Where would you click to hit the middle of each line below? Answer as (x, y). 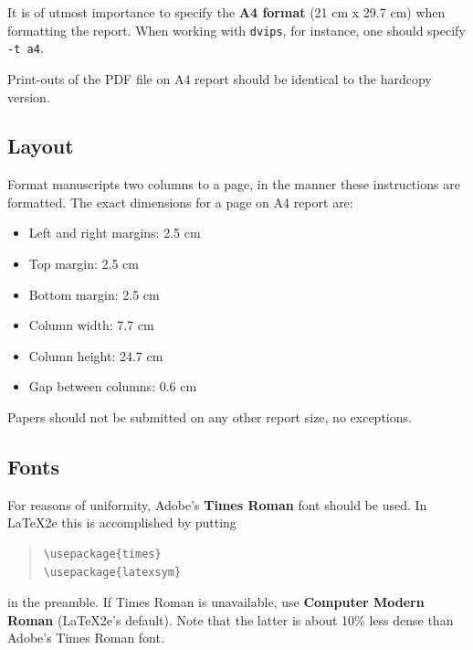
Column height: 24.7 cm (96, 355)
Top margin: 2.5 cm (84, 264)
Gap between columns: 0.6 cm (113, 386)
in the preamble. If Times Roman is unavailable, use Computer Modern (216, 602)
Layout (41, 146)
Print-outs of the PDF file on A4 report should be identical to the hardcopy (220, 78)
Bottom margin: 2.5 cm (94, 294)
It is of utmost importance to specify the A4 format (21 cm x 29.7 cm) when (226, 12)
